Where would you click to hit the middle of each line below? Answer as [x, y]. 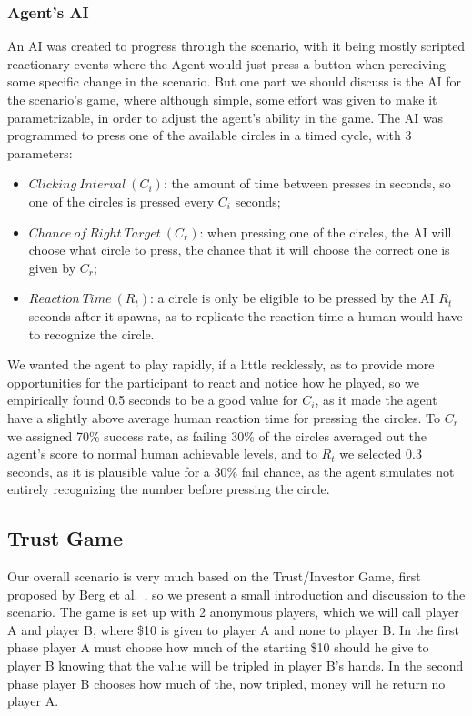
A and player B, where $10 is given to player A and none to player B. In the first [233, 629]
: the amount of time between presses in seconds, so [307, 183]
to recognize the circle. [91, 333]
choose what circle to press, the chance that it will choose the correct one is [239, 250]
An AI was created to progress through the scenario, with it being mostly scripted [236, 46]
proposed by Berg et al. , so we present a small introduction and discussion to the [236, 594]
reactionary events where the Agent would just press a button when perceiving [226, 63]
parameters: [40, 152]
